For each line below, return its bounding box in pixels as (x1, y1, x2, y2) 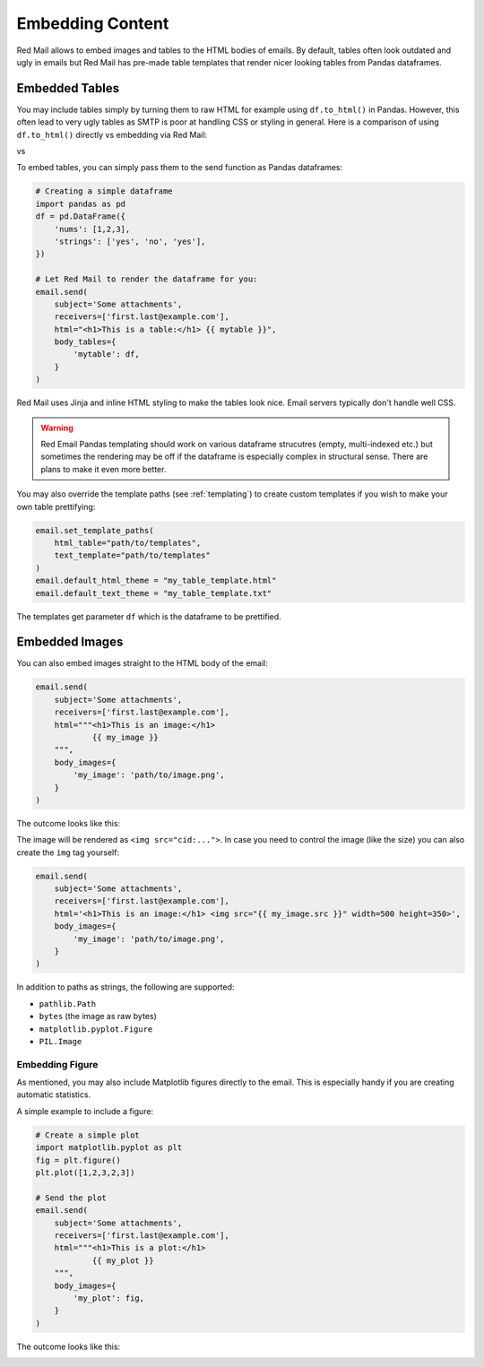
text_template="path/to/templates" (54, 550, 211, 560)
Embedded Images (16, 635, 124, 650)
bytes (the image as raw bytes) (39, 1011, 157, 1022)
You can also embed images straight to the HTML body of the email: (16, 658, 269, 669)
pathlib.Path (39, 999, 97, 1008)
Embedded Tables (16, 81, 120, 96)
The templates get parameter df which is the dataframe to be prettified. (16, 610, 281, 622)
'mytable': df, (73, 350, 141, 359)
